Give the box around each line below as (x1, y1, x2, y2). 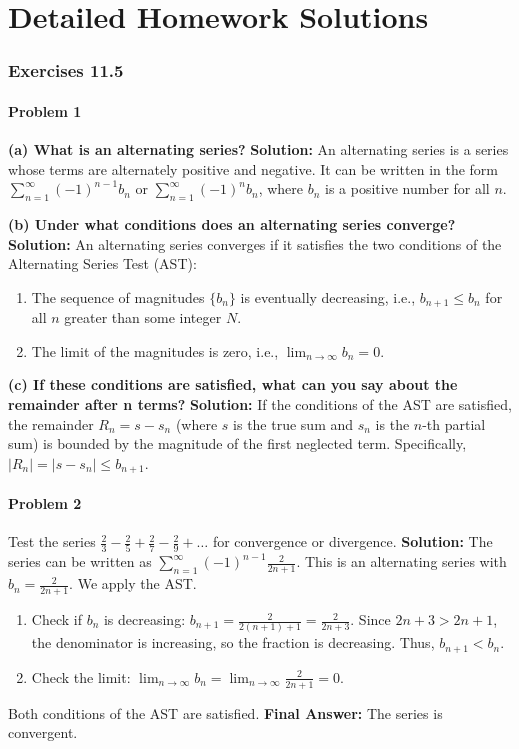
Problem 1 (8, 100, 82, 121)
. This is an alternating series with (296, 551, 507, 572)
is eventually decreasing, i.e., (240, 286, 416, 307)
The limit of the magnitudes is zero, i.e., (31, 340, 279, 361)
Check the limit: (31, 666, 131, 687)
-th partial (422, 413, 486, 434)
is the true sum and (233, 413, 354, 434)
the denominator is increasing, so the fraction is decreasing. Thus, (31, 632, 435, 653)
